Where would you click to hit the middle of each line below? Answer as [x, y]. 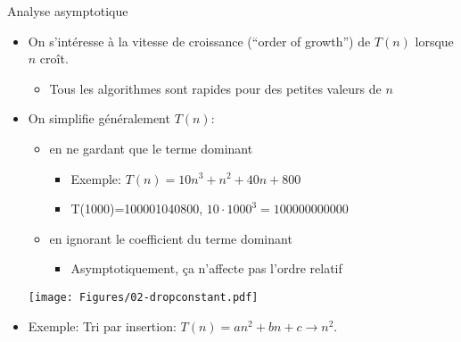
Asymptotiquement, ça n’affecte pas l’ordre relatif [206, 268]
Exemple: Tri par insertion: [102, 325]
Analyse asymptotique [68, 11]
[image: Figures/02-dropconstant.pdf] [143, 297]
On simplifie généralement [99, 118]
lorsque [434, 41]
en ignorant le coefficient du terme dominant [171, 238]
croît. [54, 58]
